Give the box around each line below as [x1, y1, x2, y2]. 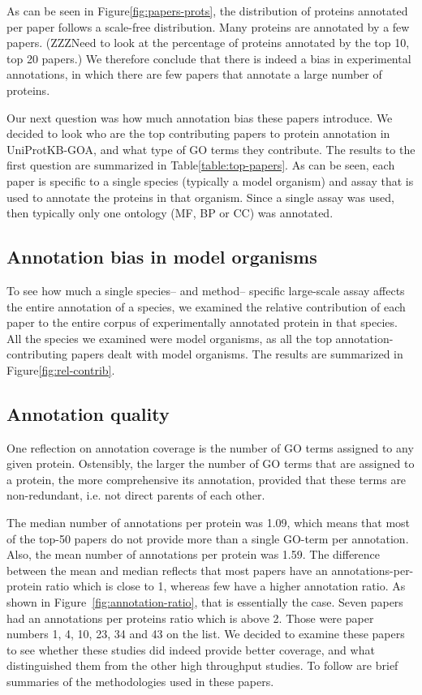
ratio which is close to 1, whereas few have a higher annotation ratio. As [45, 577, 406, 594]
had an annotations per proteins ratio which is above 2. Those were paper [6, 609, 374, 626]
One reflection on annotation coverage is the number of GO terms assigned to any [6, 439, 414, 456]
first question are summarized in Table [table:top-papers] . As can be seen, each [6, 157, 395, 174]
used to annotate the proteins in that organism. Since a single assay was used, [6, 188, 394, 205]
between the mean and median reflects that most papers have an [6, 561, 328, 578]
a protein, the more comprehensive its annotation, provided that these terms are [6, 470, 407, 487]
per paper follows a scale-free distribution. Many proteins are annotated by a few [6, 18, 410, 35]
